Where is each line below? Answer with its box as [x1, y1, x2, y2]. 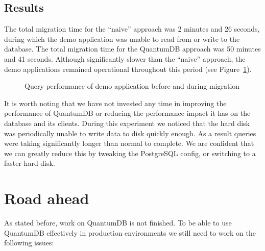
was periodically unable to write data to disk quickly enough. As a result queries [4, 128, 256, 138]
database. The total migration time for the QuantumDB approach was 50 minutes [4, 43, 261, 54]
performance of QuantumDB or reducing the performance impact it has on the [4, 108, 251, 118]
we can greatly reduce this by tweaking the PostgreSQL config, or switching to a [4, 147, 256, 158]
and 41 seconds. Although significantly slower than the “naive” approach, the [4, 53, 246, 64]
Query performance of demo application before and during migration [25, 81, 240, 91]
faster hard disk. [4, 158, 55, 168]
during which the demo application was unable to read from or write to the [4, 33, 240, 44]
